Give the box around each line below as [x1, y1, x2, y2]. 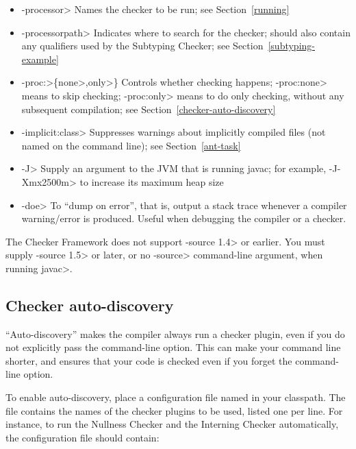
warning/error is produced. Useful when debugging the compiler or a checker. [21, 211, 346, 226]
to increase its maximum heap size [79, 174, 224, 189]
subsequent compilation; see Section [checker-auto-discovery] [21, 101, 276, 116]
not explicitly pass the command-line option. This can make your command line [5, 340, 341, 354]
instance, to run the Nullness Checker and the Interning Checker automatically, [5, 417, 339, 431]
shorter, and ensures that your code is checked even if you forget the [5, 353, 292, 367]
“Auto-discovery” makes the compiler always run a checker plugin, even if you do [5, 326, 345, 341]
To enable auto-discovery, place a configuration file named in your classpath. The [5, 390, 346, 404]
